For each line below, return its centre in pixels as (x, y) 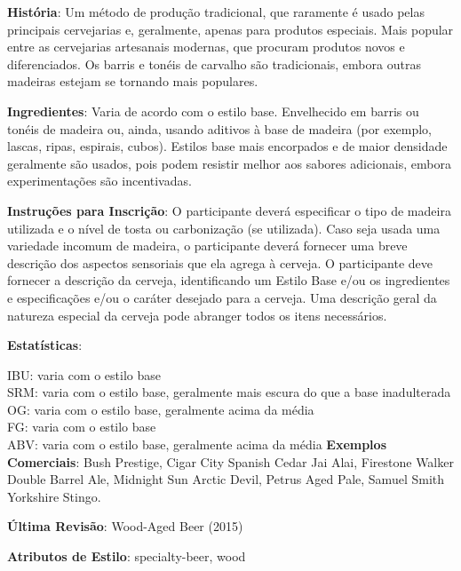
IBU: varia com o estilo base (84, 374)
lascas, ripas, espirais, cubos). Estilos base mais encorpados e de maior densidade (227, 146)
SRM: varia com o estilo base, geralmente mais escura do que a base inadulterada (229, 392)
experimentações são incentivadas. (99, 181)
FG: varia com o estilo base (82, 427)
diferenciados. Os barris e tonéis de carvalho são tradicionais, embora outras (214, 63)
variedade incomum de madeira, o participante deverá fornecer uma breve (207, 246)
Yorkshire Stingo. (54, 496)
